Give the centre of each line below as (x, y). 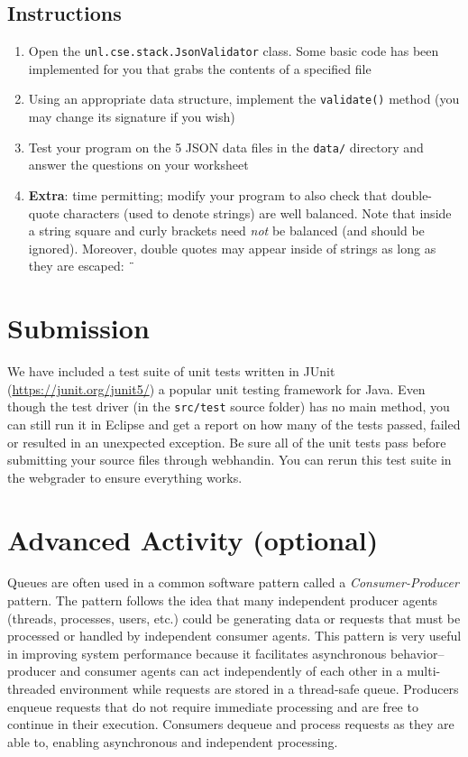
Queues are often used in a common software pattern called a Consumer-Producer (233, 582)
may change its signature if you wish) (132, 117)
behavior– (417, 653)
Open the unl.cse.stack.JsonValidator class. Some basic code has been (234, 51)
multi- (424, 671)
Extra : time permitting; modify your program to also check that (208, 194)
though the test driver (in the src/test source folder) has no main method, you (229, 406)
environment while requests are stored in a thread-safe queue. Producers (259, 689)
